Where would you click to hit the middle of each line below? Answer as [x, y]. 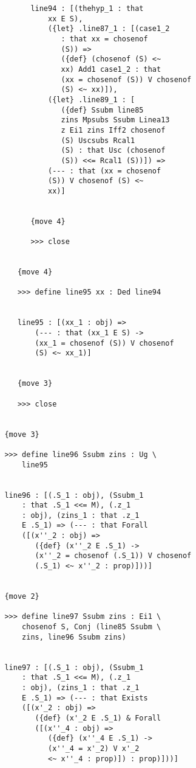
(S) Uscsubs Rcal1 [98, 140]
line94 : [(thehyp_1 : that [87, 9]
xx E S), [66, 19]
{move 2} [22, 597]
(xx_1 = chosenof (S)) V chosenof [104, 343]
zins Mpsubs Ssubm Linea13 [115, 120]
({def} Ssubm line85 [102, 110]
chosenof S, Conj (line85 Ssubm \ [92, 627]
